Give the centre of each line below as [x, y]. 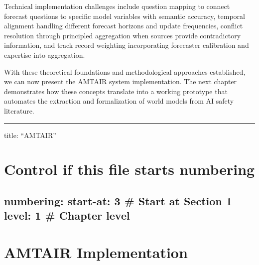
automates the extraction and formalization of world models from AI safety [119, 101]
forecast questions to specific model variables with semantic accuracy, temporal [125, 16]
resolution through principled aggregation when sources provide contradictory [123, 35]
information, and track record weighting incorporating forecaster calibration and [127, 45]
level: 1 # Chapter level [67, 215]
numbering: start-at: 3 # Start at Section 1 [118, 200]
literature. [19, 110]
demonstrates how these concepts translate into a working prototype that [116, 91]
